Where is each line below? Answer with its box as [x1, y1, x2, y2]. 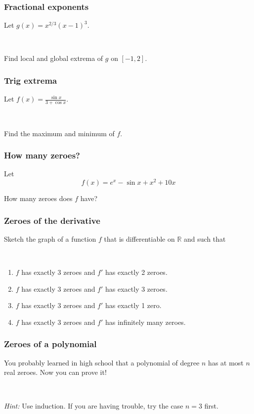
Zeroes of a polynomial [4, 338, 97, 350]
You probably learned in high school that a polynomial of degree [4, 357, 200, 367]
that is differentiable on [104, 233, 175, 244]
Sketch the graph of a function [4, 233, 96, 244]
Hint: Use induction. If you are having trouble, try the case [4, 400, 183, 411]
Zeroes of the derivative [4, 214, 100, 226]
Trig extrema [4, 74, 57, 86]
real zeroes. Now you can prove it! [4, 367, 107, 377]
